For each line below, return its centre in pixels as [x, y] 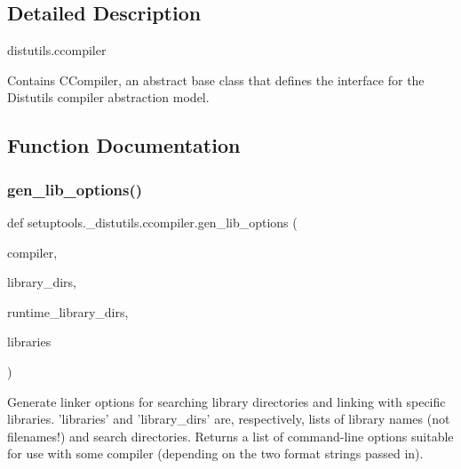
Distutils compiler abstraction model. [108, 97]
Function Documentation [124, 145]
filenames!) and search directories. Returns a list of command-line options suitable [230, 436]
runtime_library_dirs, [68, 311]
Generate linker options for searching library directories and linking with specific [227, 401]
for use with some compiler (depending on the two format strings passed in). [215, 453]
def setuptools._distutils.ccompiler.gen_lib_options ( [152, 222]
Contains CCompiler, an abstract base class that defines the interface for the [216, 79]
